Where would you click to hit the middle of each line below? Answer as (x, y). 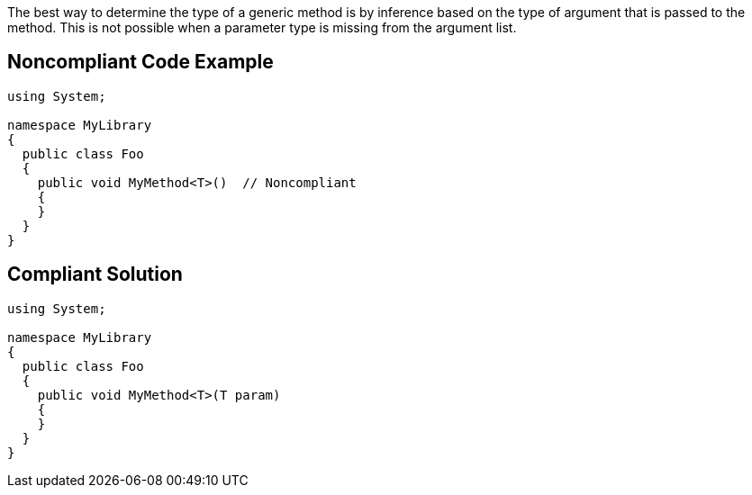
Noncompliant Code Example (140, 62)
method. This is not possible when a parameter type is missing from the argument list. (262, 27)
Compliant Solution (95, 274)
